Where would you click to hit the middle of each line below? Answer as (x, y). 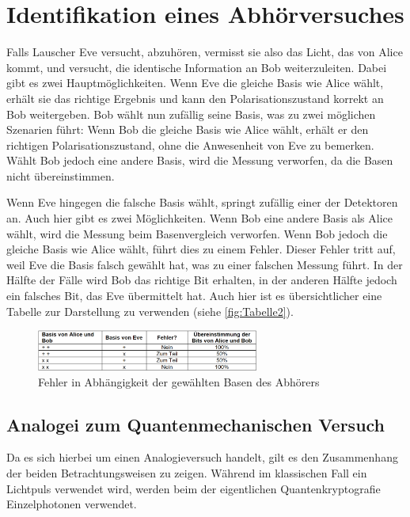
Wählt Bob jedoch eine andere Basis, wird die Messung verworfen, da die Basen (200, 160)
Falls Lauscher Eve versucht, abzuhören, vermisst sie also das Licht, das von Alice (205, 52)
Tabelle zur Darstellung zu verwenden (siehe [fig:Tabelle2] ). (150, 311)
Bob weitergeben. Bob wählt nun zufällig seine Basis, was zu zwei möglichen (191, 114)
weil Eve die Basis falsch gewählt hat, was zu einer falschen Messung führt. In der (205, 264)
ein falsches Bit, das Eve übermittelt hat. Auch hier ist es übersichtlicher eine (194, 296)
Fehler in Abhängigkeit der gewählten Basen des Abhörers (179, 381)
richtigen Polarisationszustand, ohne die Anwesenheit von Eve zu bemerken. (190, 144)
